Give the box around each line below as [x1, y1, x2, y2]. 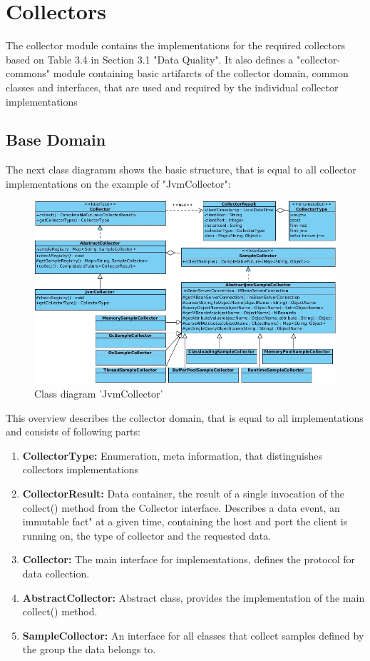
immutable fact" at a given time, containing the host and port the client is [22, 514, 348, 529]
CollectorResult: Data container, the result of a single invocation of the [22, 485, 345, 500]
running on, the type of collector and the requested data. [22, 528, 272, 543]
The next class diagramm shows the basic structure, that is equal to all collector [6, 162, 356, 177]
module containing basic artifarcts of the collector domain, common [53, 66, 349, 81]
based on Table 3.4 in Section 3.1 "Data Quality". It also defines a [6, 51, 294, 66]
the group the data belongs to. [22, 642, 156, 657]
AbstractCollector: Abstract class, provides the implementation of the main [22, 590, 365, 605]
